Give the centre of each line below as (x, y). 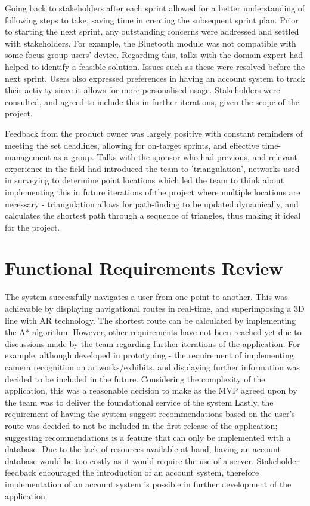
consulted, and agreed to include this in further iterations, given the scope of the (152, 101)
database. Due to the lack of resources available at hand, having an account (143, 449)
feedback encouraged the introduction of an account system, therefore (132, 472)
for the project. (32, 227)
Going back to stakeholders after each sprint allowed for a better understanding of (155, 8)
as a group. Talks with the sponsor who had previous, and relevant (176, 157)
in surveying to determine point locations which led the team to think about (145, 180)
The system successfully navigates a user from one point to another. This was (146, 297)
